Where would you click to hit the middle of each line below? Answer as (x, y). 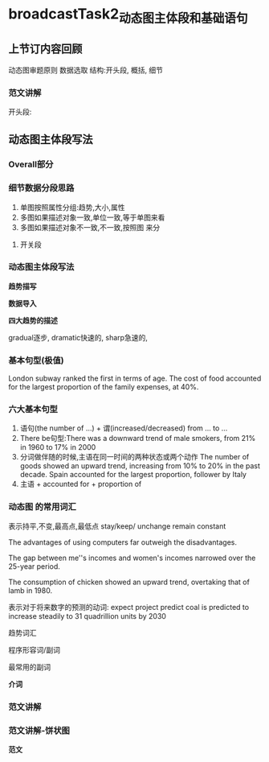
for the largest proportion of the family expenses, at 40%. (104, 387)
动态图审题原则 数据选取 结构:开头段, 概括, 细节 (86, 70)
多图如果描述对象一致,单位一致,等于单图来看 (92, 217)
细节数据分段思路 (41, 188)
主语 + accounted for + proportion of (81, 484)
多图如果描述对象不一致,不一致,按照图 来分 (90, 227)
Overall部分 (31, 164)
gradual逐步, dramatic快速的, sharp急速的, (78, 337)
